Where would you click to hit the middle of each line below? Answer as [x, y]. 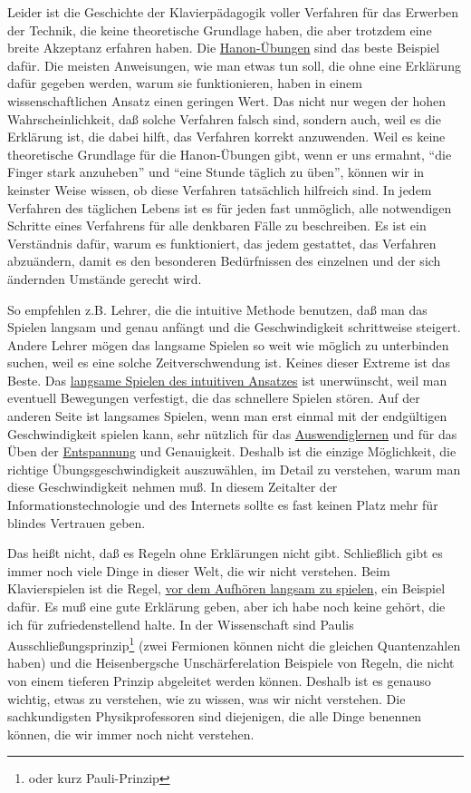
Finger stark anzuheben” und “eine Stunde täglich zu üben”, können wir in [216, 172]
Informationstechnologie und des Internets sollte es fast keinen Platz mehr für [223, 505]
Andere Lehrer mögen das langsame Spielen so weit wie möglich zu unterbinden [228, 344]
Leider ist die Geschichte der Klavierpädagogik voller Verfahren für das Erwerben [233, 12]
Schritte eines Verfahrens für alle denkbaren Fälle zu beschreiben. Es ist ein [217, 225]
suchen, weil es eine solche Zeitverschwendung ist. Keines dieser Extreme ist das [229, 362]
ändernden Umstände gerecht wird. [105, 278]
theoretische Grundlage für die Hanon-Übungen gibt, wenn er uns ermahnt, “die [230, 154]
